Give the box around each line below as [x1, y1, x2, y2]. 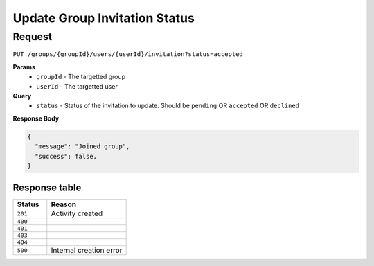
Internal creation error [51, 246, 123, 256]
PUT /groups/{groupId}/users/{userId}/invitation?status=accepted [12, 51, 244, 58]
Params [12, 62, 36, 71]
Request [12, 30, 52, 43]
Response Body [12, 114, 60, 123]
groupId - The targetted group [36, 73, 126, 81]
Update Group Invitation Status [12, 10, 195, 26]
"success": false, [35, 152, 97, 160]
